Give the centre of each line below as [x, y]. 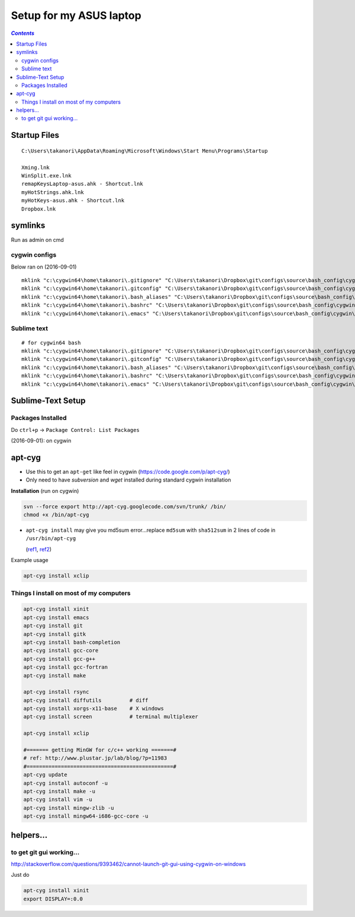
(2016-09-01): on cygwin [41, 441]
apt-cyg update [45, 775]
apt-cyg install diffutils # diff [86, 700]
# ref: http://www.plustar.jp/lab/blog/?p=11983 [95, 758]
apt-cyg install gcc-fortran [66, 667]
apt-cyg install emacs [56, 617]
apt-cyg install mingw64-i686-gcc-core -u [86, 816]
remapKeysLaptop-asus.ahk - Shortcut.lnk [82, 184]
